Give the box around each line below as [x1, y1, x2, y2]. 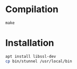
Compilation [5, 4, 59, 15]
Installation [5, 37, 54, 49]
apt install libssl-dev [5, 54, 56, 59]
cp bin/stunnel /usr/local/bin [5, 58, 72, 64]
